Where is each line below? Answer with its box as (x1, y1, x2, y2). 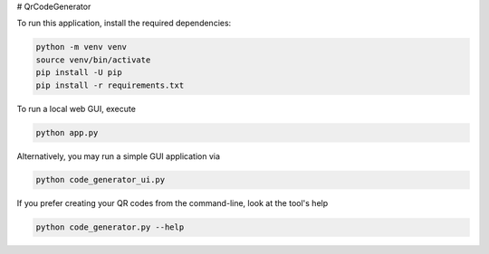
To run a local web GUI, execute (16, 103, 136, 114)
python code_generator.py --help (35, 222, 185, 232)
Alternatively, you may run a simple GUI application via (16, 150, 221, 162)
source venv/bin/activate (35, 54, 151, 65)
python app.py (35, 127, 99, 137)
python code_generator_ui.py (35, 174, 166, 185)
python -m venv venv (35, 42, 127, 52)
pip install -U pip (35, 68, 122, 78)
